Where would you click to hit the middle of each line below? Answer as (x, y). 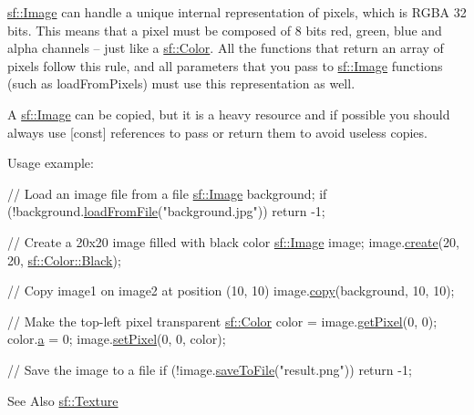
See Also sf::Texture (63, 400)
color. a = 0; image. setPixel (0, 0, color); (117, 339)
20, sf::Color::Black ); (64, 259)
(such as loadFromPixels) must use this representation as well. (181, 83)
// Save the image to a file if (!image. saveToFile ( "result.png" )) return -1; (210, 369)
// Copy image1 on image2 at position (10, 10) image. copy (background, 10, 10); (231, 290)
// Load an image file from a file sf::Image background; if (167, 193)
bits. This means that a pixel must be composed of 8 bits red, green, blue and (225, 30)
